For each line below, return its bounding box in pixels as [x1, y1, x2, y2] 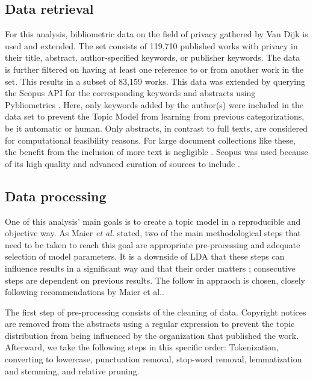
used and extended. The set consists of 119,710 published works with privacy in [5, 39, 298, 52]
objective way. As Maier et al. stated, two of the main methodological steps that [5, 227, 301, 239]
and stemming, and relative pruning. [5, 364, 140, 377]
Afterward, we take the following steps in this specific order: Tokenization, [5, 341, 279, 353]
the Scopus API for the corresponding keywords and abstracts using [5, 87, 256, 99]
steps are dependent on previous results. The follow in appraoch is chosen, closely [5, 273, 305, 286]
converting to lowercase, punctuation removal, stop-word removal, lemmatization [5, 353, 302, 365]
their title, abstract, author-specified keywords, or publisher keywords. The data [5, 51, 300, 64]
